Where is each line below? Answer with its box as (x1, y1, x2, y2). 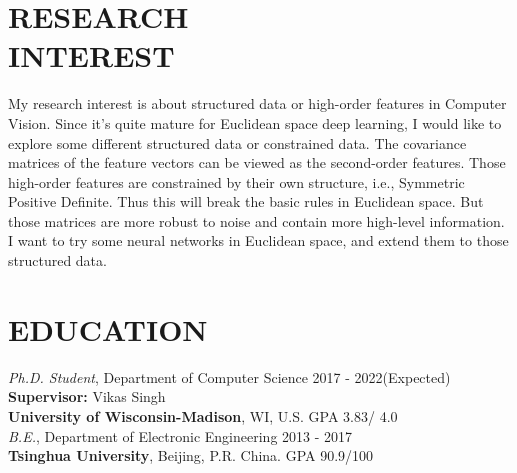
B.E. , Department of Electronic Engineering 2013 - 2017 (8, 425, 353, 446)
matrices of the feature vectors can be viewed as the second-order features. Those (8, 152, 506, 173)
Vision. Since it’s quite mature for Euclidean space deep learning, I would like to (8, 112, 502, 133)
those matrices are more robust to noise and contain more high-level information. (8, 210, 505, 231)
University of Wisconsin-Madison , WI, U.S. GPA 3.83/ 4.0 (8, 405, 398, 426)
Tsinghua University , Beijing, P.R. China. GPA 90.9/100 (8, 445, 374, 466)
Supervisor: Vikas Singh (8, 386, 166, 407)
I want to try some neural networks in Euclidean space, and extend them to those (8, 230, 509, 251)
